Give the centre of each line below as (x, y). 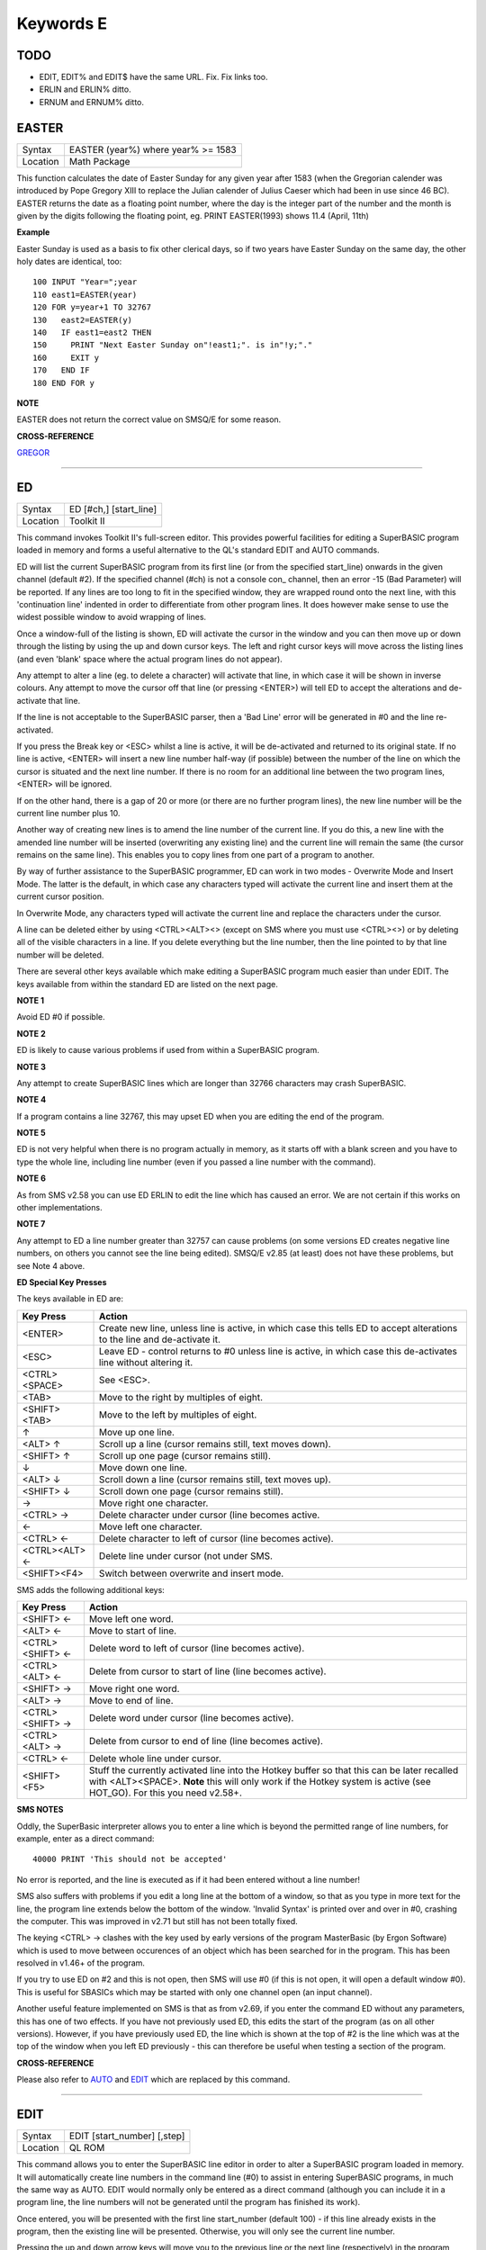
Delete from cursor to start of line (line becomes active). (207, 1671)
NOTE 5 (31, 1133)
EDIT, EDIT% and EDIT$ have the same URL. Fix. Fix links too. (154, 77)
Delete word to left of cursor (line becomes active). (197, 1649)
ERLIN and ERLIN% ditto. (85, 89)
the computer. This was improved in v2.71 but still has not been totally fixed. (157, 1921)
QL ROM (87, 2148)
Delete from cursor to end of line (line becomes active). (206, 1741)
